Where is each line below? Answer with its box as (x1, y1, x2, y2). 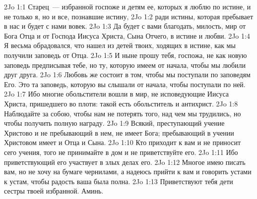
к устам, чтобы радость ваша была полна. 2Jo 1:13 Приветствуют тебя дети (4, 176, 233, 186)
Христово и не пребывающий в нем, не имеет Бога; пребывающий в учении (4, 127, 234, 138)
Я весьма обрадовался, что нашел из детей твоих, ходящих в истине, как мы (4, 40, 236, 50)
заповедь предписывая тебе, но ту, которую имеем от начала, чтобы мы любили (4, 59, 246, 70)
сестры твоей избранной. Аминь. (4, 186, 104, 196)
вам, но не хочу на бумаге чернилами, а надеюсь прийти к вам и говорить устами (4, 166, 252, 177)
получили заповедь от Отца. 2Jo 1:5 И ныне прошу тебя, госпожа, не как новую (4, 50, 247, 60)
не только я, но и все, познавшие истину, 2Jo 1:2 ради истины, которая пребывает (4, 11, 254, 21)
